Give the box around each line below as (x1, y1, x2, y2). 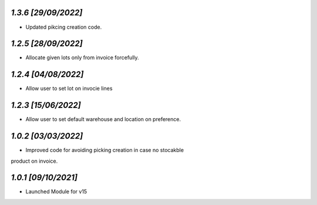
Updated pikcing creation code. (25, 23, 102, 31)
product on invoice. (11, 157, 58, 164)
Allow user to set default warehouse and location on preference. (25, 116, 181, 123)
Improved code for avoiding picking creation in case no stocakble (25, 147, 184, 154)
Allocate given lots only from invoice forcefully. (25, 54, 139, 61)
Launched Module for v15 (25, 188, 87, 195)
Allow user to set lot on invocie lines (25, 85, 113, 92)
